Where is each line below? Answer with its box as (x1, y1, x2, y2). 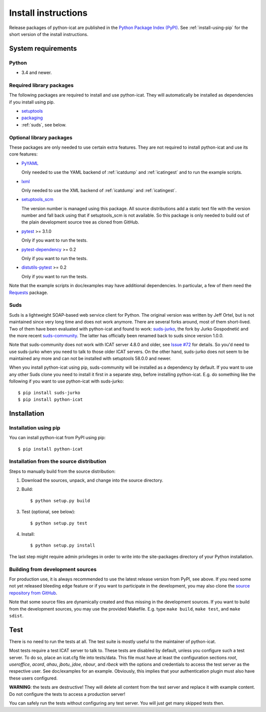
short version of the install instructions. (9, 31, 89, 37)
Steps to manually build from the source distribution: (9, 468, 116, 474)
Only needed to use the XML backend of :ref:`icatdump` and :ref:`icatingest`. (21, 187, 177, 193)
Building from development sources (9, 566, 97, 573)
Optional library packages (9, 134, 72, 141)
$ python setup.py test (30, 520, 88, 526)
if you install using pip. (9, 99, 55, 105)
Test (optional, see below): (21, 509, 76, 515)
